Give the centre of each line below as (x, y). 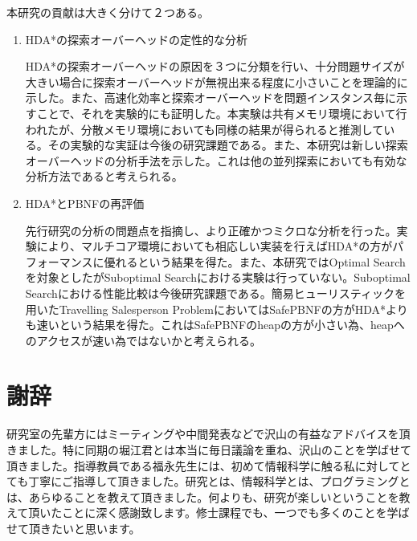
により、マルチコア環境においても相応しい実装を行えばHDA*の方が (215, 246)
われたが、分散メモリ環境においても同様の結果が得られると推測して (204, 129)
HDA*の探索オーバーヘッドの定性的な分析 (136, 39)
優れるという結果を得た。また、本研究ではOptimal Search (255, 261)
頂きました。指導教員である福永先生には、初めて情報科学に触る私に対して (203, 465)
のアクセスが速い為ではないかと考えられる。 (143, 340)
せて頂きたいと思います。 (74, 528)
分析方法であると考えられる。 (104, 176)
